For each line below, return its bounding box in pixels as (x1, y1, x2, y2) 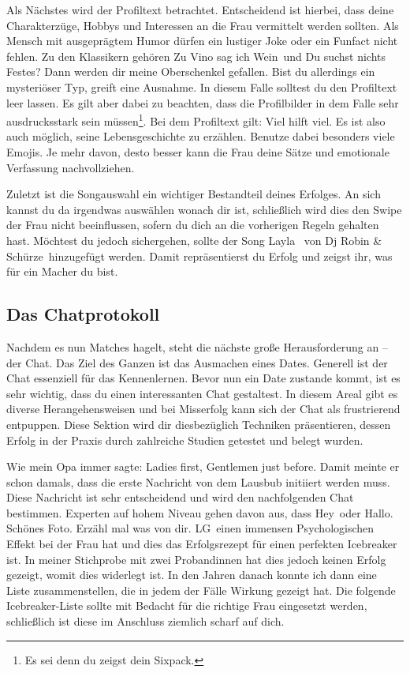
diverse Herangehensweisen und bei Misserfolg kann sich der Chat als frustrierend (6, 400, 401, 417)
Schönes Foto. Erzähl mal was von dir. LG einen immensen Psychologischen (6, 520, 375, 536)
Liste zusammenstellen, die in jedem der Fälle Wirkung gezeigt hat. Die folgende (6, 581, 396, 598)
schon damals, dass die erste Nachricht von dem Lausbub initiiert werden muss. (6, 473, 390, 490)
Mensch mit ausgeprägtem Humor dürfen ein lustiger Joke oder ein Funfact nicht (6, 32, 398, 49)
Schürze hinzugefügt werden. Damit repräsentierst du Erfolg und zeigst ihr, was (6, 247, 393, 264)
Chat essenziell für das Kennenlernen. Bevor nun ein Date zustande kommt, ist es (6, 370, 401, 386)
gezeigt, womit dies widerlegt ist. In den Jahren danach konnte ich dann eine (6, 566, 377, 583)
